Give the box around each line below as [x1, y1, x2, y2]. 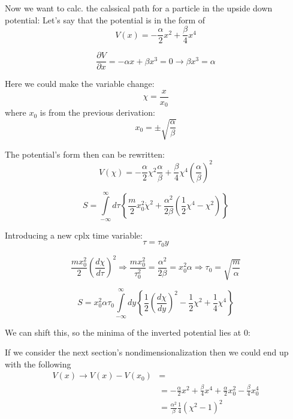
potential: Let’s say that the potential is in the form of [5, 13, 206, 26]
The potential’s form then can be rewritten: [5, 147, 165, 160]
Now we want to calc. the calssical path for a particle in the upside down [5, 2, 273, 14]
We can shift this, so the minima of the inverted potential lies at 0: [5, 325, 250, 338]
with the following [5, 357, 71, 370]
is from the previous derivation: [40, 106, 155, 119]
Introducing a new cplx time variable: [5, 228, 143, 241]
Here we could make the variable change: [5, 77, 155, 90]
